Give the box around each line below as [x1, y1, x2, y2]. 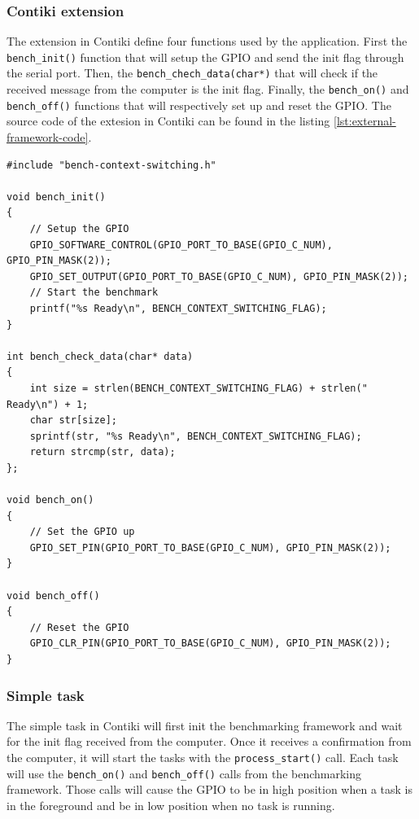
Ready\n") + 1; [7, 398, 89, 410]
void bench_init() [7, 191, 106, 203]
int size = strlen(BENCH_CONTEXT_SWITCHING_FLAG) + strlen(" [29, 382, 368, 394]
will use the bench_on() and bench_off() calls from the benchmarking [7, 764, 362, 782]
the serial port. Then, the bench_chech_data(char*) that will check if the [7, 64, 378, 81]
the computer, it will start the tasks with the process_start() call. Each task [7, 749, 399, 766]
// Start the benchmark [29, 287, 159, 299]
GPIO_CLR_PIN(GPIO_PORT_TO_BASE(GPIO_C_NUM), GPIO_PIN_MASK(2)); [29, 637, 391, 650]
